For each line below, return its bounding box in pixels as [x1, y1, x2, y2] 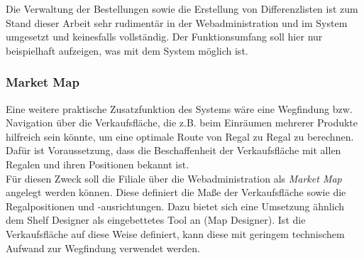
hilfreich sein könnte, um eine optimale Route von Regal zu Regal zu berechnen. [6, 129, 354, 143]
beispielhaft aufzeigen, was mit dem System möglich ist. [6, 43, 248, 58]
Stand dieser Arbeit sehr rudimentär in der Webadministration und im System [6, 15, 348, 30]
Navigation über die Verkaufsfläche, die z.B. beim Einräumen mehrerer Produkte [6, 115, 358, 130]
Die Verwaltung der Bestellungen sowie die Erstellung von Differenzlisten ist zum [6, 1, 358, 16]
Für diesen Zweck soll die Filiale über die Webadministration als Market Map [6, 170, 342, 185]
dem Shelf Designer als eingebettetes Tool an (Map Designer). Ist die [6, 212, 306, 227]
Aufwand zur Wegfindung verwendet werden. [6, 240, 200, 255]
